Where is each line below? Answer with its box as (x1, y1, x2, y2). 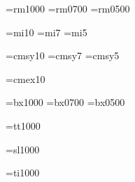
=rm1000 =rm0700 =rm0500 (6, 1, 130, 15)
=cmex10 (6, 71, 45, 86)
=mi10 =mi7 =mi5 (6, 24, 87, 39)
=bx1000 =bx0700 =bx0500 (6, 95, 125, 109)
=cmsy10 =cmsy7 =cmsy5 (6, 48, 120, 63)
